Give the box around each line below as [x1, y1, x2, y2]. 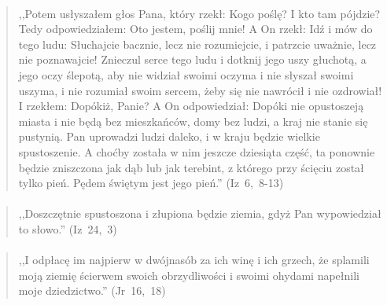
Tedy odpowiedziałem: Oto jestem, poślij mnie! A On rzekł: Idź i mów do [18, 20, 373, 37]
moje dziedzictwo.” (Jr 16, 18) [18, 282, 166, 299]
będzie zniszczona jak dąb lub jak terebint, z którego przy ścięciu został [18, 159, 364, 175]
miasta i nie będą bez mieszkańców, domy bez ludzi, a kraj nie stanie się [18, 112, 368, 129]
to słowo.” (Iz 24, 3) [18, 220, 117, 237]
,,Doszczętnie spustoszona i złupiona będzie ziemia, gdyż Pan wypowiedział [18, 205, 381, 222]
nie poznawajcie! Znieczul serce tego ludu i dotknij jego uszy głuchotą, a [18, 51, 367, 68]
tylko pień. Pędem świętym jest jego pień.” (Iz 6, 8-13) [18, 175, 284, 191]
